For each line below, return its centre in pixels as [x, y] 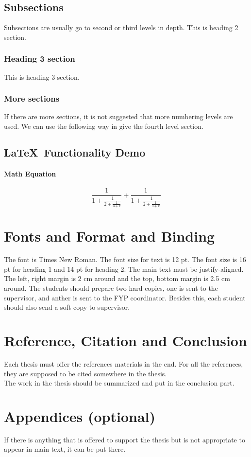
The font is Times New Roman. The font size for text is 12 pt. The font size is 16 [125, 259]
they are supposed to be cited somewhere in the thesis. [85, 373]
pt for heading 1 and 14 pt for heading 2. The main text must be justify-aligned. [124, 269]
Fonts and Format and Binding [109, 236]
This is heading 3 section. [42, 77]
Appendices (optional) [80, 416]
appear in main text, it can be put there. [65, 449]
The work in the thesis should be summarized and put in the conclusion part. [119, 383]
